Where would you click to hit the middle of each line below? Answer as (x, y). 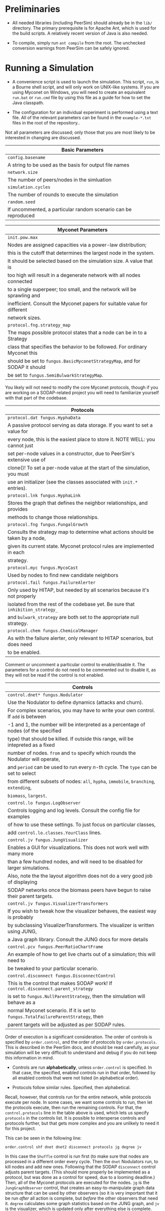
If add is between (27, 716)
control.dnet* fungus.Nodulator (45, 695)
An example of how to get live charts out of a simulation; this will (82, 954)
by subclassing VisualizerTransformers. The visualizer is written (81, 925)
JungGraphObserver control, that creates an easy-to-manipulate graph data (80, 1188)
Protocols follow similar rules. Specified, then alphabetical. (71, 1087)
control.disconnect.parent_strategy (50, 989)
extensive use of (27, 459)
